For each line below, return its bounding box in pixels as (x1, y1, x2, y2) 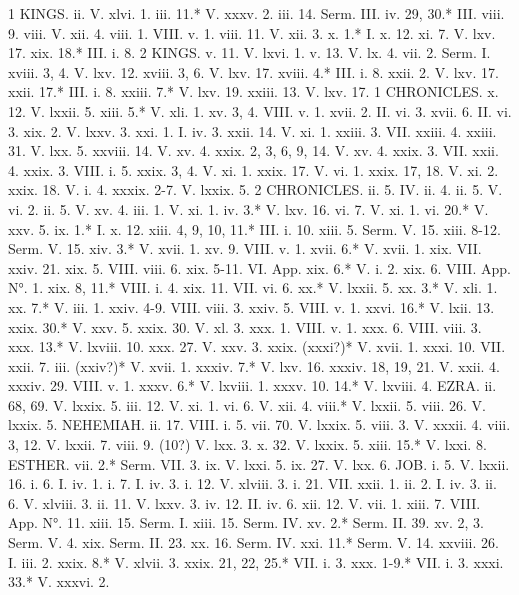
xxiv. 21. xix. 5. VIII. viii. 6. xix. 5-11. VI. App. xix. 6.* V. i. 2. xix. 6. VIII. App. (8, 257, 511, 278)
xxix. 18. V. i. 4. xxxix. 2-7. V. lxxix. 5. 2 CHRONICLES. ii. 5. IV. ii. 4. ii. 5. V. (8, 179, 503, 200)
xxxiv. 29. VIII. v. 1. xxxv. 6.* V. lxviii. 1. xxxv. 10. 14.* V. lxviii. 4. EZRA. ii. (8, 375, 497, 396)
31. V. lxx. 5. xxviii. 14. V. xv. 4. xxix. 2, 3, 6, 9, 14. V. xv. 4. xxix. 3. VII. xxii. (8, 140, 499, 161)
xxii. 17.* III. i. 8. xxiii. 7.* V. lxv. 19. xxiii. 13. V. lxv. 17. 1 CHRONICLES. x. (8, 81, 499, 102)
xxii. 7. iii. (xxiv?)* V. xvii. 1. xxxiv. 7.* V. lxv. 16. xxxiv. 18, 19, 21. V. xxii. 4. (8, 355, 501, 376)
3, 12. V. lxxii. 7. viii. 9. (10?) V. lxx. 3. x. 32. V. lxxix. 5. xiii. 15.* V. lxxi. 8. (8, 434, 487, 455)
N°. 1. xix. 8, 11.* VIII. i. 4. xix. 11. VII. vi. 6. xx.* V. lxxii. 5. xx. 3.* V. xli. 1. (8, 277, 498, 298)
